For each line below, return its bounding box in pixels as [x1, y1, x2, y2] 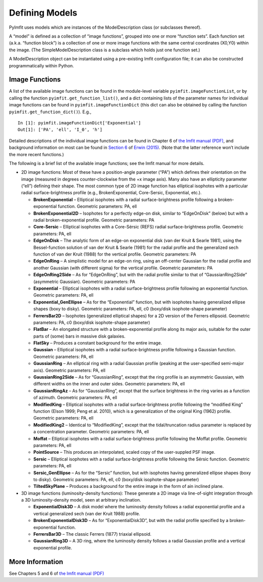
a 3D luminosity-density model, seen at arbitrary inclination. [21, 497, 141, 503]
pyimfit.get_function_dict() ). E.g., [9, 109, 92, 115]
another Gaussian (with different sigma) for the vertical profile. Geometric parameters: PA [33, 265, 213, 271]
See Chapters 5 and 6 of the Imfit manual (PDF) [9, 570, 104, 576]
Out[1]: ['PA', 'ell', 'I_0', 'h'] [18, 127, 103, 133]
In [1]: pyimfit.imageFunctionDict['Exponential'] [18, 120, 141, 125]
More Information [9, 558, 63, 566]
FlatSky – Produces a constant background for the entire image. [33, 340, 163, 346]
